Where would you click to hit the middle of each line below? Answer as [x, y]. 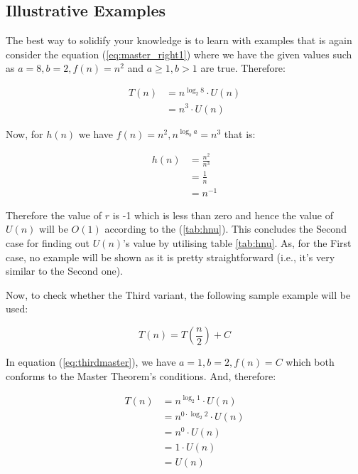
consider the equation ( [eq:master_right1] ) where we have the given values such [179, 54]
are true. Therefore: [243, 68]
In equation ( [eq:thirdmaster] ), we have [91, 362]
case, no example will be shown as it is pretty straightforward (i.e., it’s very [170, 257]
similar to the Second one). [65, 271]
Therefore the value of [54, 215]
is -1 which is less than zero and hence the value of [223, 215]
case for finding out [48, 243]
